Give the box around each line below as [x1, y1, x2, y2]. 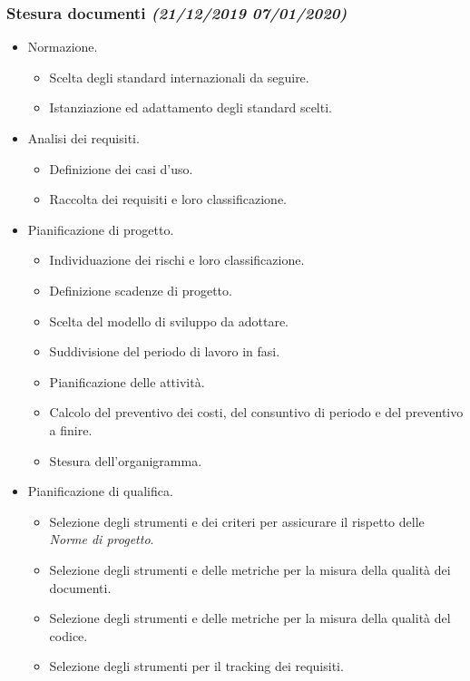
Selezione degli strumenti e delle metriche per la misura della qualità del [49, 608, 451, 627]
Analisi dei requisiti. [27, 129, 140, 147]
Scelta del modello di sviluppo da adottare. [49, 311, 289, 330]
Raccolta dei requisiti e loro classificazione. [49, 190, 288, 209]
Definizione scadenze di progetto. [49, 280, 232, 299]
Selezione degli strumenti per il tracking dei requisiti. [49, 657, 344, 676]
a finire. [49, 420, 93, 439]
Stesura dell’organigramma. [49, 451, 202, 470]
